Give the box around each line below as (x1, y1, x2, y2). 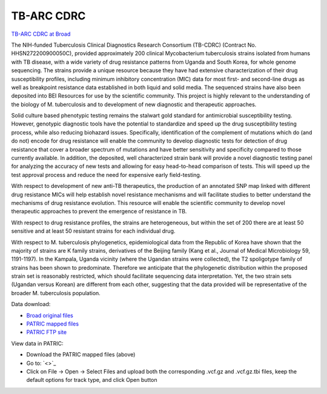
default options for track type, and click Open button (26, 376, 157, 384)
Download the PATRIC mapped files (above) (26, 351, 136, 358)
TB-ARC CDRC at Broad (11, 30, 71, 38)
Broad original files (26, 312, 74, 319)
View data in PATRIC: (11, 339, 64, 347)
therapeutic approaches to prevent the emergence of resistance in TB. (11, 208, 187, 215)
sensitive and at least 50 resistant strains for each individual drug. (11, 227, 176, 235)
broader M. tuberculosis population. (11, 289, 101, 296)
